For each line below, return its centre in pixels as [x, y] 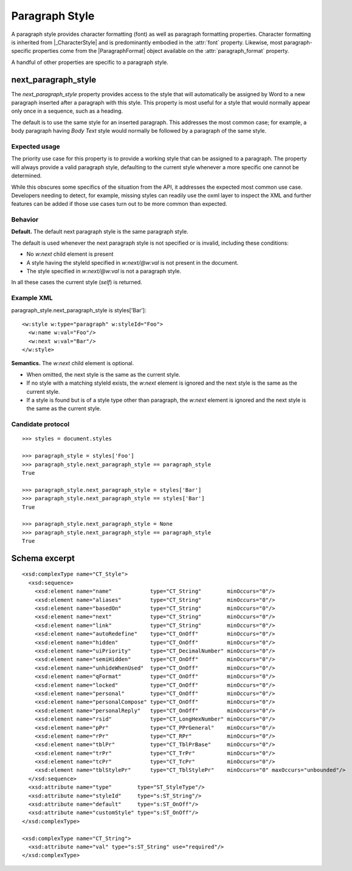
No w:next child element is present [70, 254]
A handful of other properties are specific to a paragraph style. [90, 62]
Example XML [32, 298]
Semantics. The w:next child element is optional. [73, 363]
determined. [26, 176]
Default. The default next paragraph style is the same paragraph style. [100, 232]
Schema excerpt [43, 558]
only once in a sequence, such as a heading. [67, 111]
